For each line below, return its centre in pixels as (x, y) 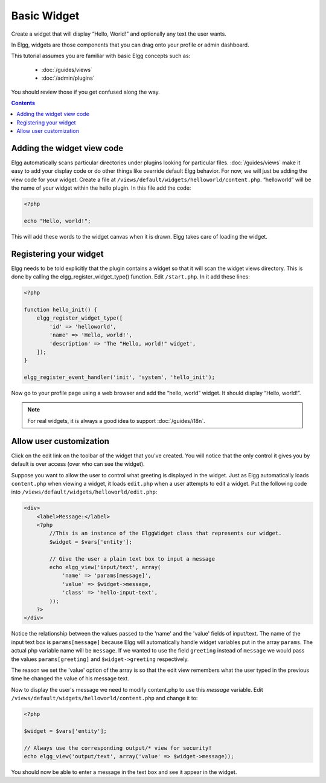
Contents (23, 103)
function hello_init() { (61, 309)
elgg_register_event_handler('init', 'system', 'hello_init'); (120, 377)
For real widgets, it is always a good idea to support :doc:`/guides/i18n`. (116, 420)
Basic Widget (45, 16)
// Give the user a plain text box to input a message (132, 559)
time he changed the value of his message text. (70, 678)
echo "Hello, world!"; (57, 221)
